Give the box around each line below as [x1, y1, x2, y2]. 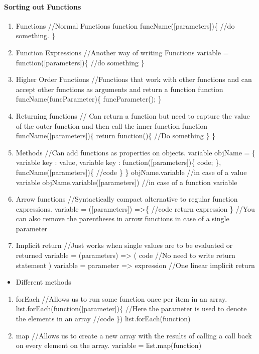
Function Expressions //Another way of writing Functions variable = [16, 47, 229, 57]
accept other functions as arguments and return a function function [16, 83, 223, 94]
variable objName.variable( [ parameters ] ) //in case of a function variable [16, 176, 237, 187]
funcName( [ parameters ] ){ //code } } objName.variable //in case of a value [16, 166, 247, 177]
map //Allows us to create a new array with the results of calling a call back [16, 330, 252, 340]
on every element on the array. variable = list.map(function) [16, 340, 202, 350]
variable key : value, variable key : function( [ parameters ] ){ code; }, [16, 157, 221, 167]
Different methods [16, 277, 71, 287]
